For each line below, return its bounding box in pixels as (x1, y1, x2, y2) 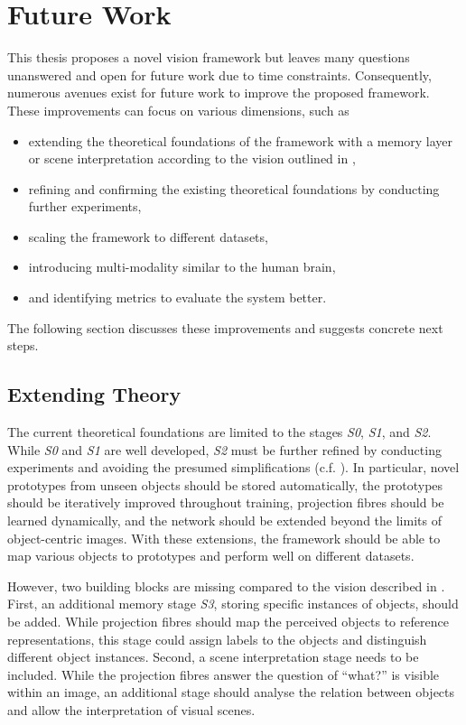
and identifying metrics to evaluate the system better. (28, 288, 327, 307)
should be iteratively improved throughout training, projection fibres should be (7, 493, 444, 512)
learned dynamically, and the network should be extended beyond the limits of (7, 511, 442, 530)
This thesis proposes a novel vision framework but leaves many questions (7, 48, 410, 67)
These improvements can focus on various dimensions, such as (7, 100, 349, 119)
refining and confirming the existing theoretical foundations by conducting (28, 179, 440, 198)
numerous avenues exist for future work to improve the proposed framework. (7, 83, 430, 102)
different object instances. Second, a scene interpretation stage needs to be (7, 647, 419, 666)
